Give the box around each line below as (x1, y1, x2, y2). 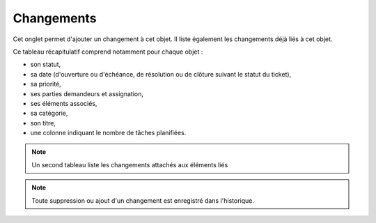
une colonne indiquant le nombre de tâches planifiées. (30, 129, 187, 137)
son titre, (30, 118, 56, 127)
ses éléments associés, (30, 99, 97, 107)
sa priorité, (30, 80, 62, 89)
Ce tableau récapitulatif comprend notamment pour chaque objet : (13, 47, 203, 56)
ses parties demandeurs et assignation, (30, 89, 144, 98)
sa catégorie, (30, 109, 68, 118)
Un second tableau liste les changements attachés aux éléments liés (31, 160, 228, 169)
